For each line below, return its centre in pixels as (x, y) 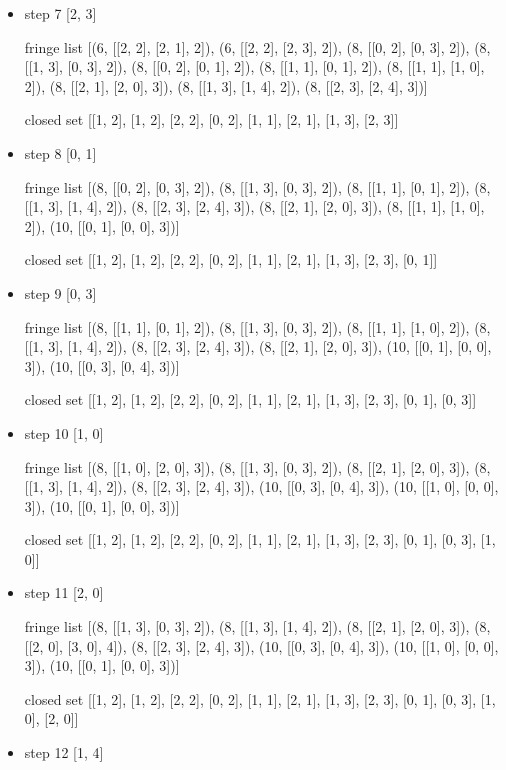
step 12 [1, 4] (64, 752)
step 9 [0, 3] (60, 292)
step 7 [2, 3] (60, 13)
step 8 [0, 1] (60, 152)
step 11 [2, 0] (64, 592)
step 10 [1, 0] (64, 432)
